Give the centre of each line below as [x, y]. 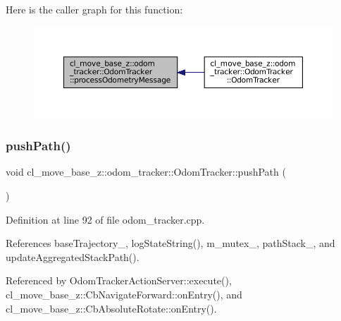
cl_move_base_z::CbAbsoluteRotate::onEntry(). [111, 308]
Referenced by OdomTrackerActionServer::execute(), [119, 280]
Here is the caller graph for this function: [94, 9]
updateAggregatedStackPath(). [73, 256]
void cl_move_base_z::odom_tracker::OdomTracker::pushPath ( [146, 172]
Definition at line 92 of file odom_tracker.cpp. [105, 219]
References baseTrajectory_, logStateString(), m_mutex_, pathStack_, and [170, 243]
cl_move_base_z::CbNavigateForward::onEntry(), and [124, 294]
